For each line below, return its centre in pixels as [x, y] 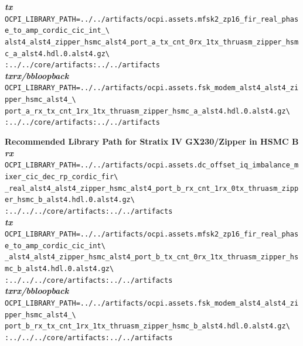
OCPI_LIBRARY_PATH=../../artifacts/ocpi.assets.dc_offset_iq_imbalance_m [152, 165]
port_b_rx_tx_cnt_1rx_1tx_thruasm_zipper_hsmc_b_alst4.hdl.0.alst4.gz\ [147, 326]
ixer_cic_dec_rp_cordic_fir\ [62, 177]
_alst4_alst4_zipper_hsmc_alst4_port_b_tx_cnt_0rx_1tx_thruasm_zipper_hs [152, 257]
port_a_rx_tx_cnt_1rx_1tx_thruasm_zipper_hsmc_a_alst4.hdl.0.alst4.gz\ [147, 111]
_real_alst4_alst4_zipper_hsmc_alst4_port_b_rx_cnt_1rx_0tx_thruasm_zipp [152, 188]
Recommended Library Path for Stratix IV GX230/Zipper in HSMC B [152, 141]
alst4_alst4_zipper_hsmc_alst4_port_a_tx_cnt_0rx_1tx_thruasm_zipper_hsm [152, 42]
